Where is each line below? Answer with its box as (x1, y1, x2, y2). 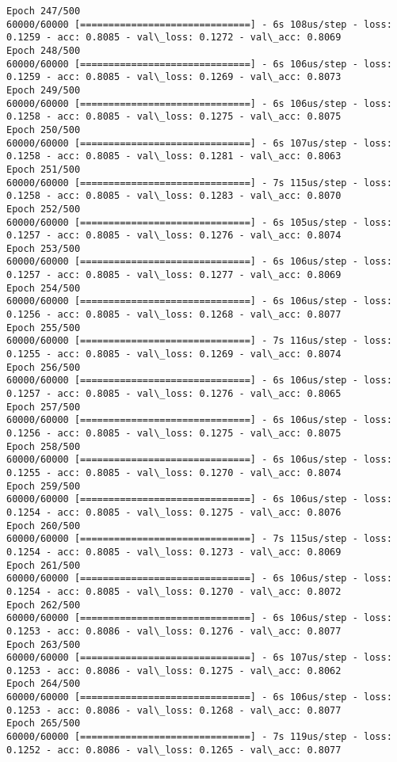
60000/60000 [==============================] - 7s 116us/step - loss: (6, 335, 392, 347)
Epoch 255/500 (6, 322, 81, 333)
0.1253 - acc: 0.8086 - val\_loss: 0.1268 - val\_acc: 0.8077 (6, 704, 342, 716)
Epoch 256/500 (6, 361, 81, 373)
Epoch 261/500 (6, 559, 81, 571)
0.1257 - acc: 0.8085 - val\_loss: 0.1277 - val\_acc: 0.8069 (6, 269, 342, 281)
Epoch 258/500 (6, 440, 81, 452)
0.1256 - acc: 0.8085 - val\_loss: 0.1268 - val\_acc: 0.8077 (6, 309, 342, 321)
